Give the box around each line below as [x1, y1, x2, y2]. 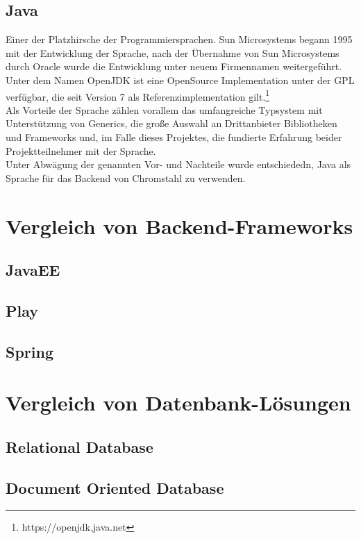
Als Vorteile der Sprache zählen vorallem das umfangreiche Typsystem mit [6, 102, 323, 117]
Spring [6, 340, 53, 362]
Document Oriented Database [6, 476, 224, 498]
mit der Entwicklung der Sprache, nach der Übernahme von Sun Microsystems [6, 45, 339, 60]
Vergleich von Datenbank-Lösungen [6, 388, 351, 417]
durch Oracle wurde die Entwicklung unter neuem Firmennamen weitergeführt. [6, 59, 342, 74]
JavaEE [6, 259, 60, 281]
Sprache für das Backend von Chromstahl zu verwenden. [6, 170, 246, 185]
